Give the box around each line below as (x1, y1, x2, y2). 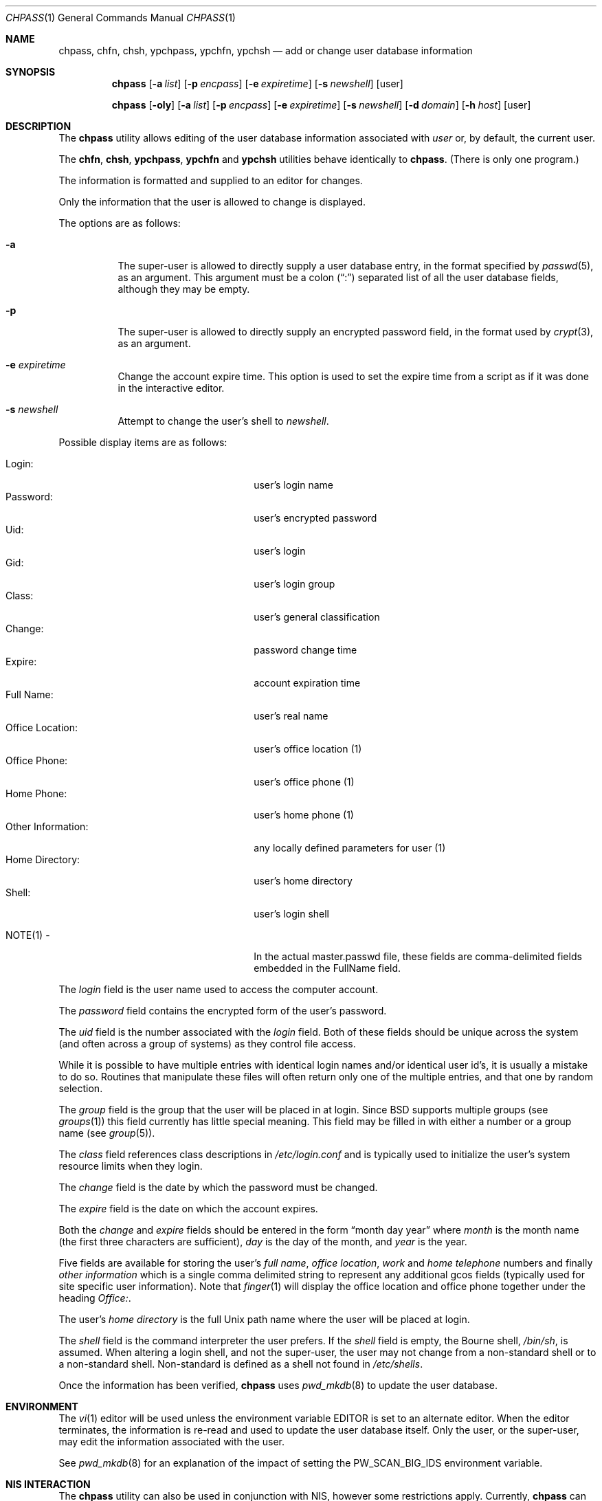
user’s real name (254, 710, 328, 722)
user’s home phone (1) (254, 809, 354, 821)
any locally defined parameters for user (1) (254, 842, 446, 854)
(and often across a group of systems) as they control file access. (58, 1038, 356, 1049)
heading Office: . (58, 1292, 131, 1304)
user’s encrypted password (254, 512, 377, 524)
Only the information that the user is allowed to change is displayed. (58, 196, 366, 208)
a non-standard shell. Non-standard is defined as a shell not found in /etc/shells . (58, 1358, 423, 1370)
